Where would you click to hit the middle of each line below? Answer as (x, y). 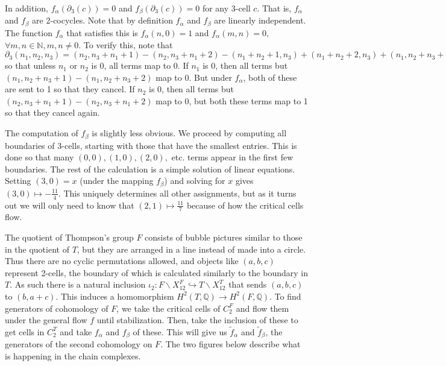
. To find (285, 296)
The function (29, 32)
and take (76, 331)
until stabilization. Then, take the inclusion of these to (197, 320)
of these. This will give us (180, 331)
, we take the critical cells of (168, 308)
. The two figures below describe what (231, 344)
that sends (248, 284)
